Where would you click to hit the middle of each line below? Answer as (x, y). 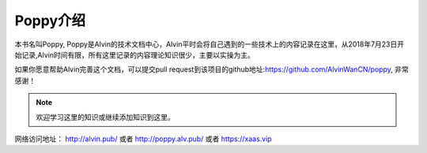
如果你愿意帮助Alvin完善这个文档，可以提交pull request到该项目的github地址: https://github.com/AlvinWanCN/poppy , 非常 (212, 69)
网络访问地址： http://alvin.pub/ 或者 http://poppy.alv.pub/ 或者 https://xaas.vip (143, 139)
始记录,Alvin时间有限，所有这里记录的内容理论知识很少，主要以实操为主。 (134, 54)
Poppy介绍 (50, 21)
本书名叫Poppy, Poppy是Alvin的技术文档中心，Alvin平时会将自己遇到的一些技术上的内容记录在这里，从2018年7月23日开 (210, 44)
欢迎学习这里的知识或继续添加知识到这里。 (105, 117)
